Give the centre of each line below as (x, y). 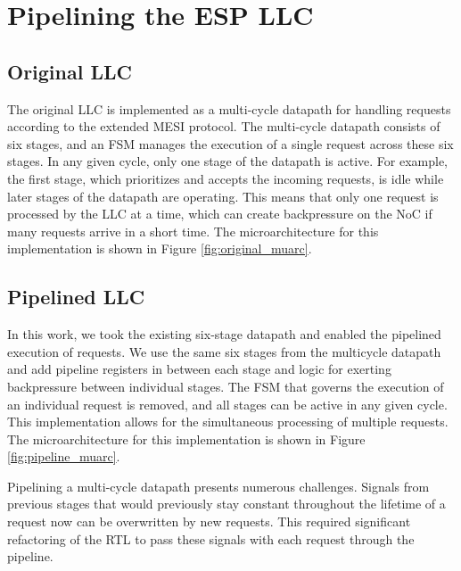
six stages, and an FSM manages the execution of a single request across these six (230, 143)
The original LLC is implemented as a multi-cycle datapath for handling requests (229, 108)
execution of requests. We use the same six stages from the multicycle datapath (224, 351)
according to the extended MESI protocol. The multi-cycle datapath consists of (224, 126)
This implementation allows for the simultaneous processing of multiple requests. (228, 422)
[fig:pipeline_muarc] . (64, 456)
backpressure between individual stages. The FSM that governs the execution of (226, 386)
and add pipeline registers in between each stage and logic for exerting (199, 369)
